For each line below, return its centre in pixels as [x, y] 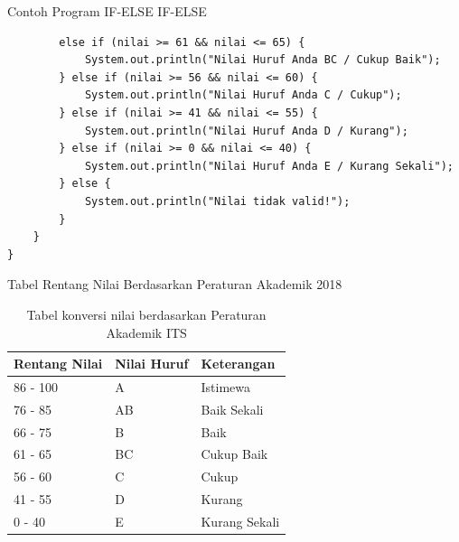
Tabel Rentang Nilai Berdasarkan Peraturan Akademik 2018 [175, 284]
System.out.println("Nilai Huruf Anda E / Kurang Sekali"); [269, 166]
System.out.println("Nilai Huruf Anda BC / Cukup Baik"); [262, 60]
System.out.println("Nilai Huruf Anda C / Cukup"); [243, 95]
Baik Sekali [232, 409]
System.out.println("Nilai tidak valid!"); [217, 201]
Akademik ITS [146, 332]
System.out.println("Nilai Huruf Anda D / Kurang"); [246, 131]
